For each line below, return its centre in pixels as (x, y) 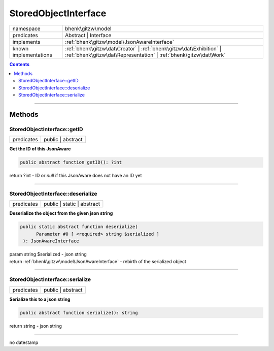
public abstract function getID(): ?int (71, 162)
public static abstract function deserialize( (79, 227)
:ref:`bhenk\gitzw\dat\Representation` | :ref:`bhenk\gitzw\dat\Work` (145, 55)
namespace (26, 28)
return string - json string (36, 326)
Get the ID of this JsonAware (40, 149)
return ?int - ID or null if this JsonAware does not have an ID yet (76, 176)
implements (26, 42)
